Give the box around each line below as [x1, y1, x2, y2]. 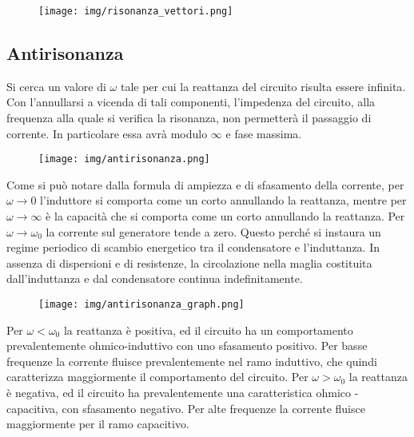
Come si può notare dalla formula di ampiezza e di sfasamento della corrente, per [6, 176, 404, 193]
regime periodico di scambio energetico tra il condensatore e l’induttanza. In [6, 239, 380, 256]
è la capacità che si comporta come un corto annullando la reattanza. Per [46, 208, 405, 224]
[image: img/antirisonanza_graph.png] [38, 299, 245, 311]
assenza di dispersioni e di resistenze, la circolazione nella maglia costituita [6, 254, 372, 271]
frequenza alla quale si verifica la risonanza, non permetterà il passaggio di [6, 109, 372, 126]
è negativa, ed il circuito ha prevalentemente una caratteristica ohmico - [6, 384, 359, 401]
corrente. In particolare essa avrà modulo [6, 125, 208, 141]
